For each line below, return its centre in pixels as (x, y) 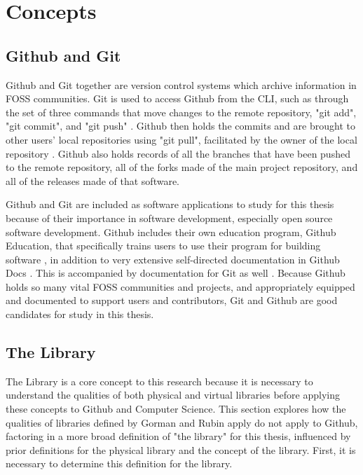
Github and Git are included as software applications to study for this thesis (170, 204)
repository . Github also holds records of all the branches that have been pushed (178, 153)
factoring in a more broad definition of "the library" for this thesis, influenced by (178, 436)
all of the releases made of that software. (93, 180)
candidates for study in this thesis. (80, 314)
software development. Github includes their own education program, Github (171, 232)
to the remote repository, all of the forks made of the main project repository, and (182, 167)
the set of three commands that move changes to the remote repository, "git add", (181, 112)
